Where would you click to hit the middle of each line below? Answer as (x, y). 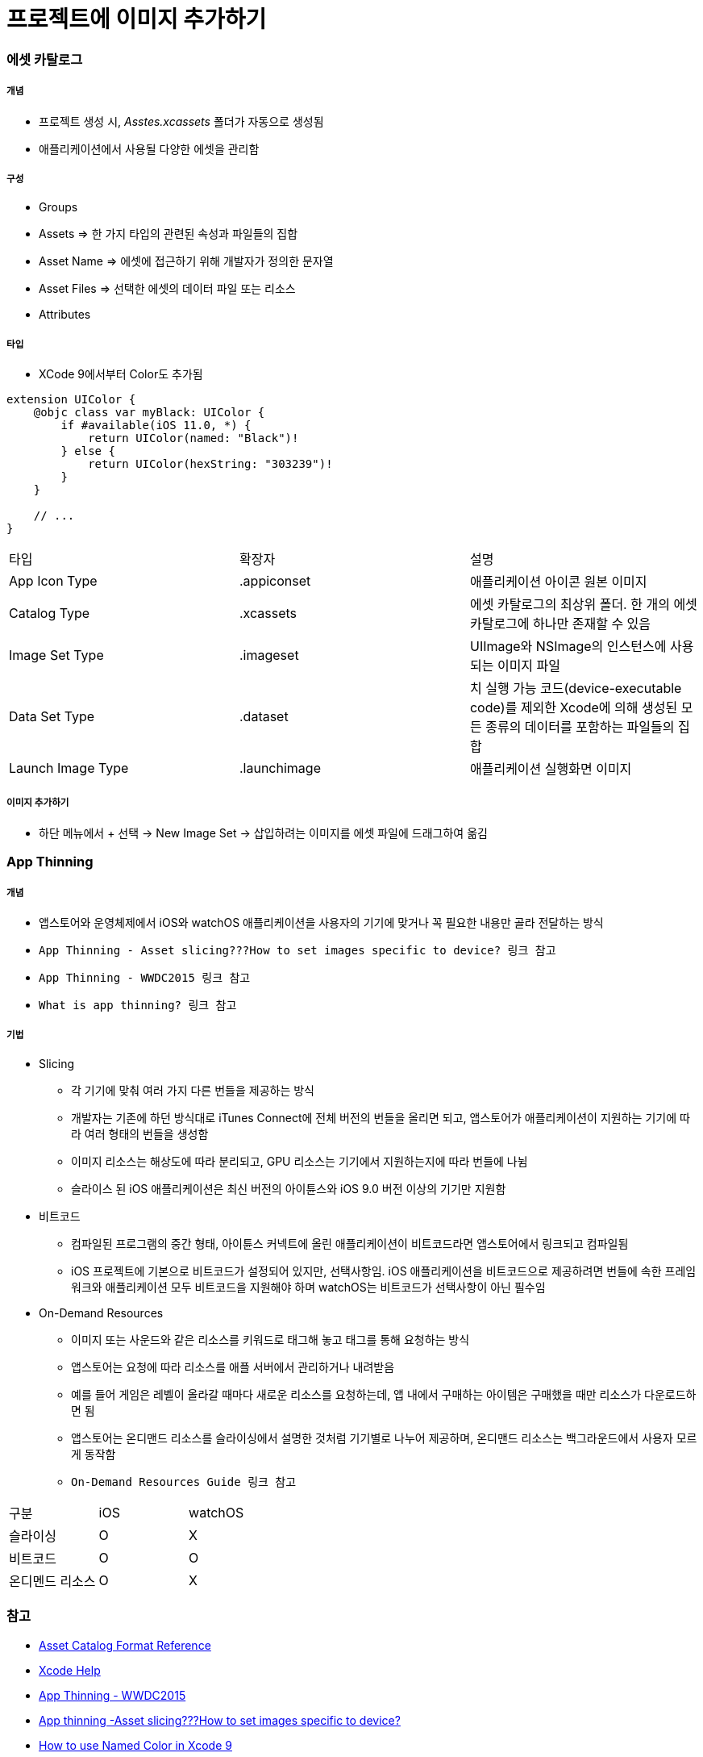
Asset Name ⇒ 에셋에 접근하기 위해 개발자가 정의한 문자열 (186, 261)
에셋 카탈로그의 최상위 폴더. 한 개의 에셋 (583, 605)
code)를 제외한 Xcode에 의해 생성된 (574, 708)
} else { (88, 451)
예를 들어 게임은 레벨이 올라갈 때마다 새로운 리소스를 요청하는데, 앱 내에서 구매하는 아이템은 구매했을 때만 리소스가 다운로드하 (384, 1394)
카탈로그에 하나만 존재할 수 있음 (560, 624)
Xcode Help (70, 1670)
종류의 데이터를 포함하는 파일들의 (580, 727)
